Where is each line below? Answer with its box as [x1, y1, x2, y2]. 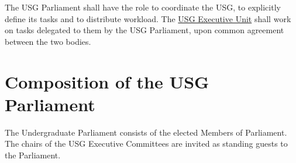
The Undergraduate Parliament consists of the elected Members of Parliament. [5, 126, 287, 138]
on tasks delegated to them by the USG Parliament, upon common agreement [5, 24, 284, 36]
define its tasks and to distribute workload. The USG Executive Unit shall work [5, 12, 291, 24]
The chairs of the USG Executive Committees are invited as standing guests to [5, 137, 288, 150]
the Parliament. [5, 148, 61, 161]
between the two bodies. [5, 35, 91, 47]
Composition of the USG [5, 69, 209, 93]
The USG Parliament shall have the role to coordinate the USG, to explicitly [5, 1, 281, 13]
